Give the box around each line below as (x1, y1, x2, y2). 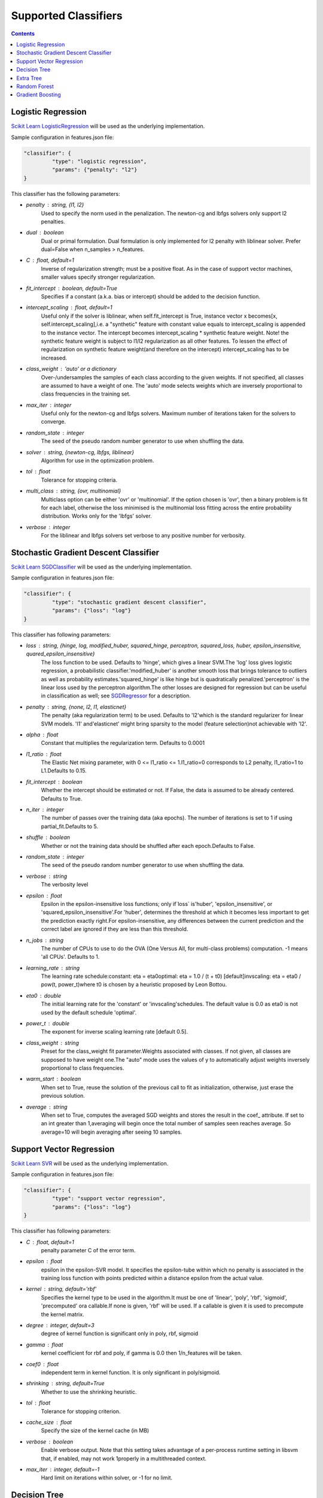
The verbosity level (41, 881, 89, 888)
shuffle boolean (26, 833, 71, 841)
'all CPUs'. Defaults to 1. (41, 953, 100, 961)
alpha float (26, 731, 59, 738)
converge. (41, 418, 66, 425)
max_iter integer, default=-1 (26, 1466, 100, 1473)
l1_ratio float (26, 750, 62, 757)
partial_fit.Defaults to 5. (41, 823, 99, 830)
